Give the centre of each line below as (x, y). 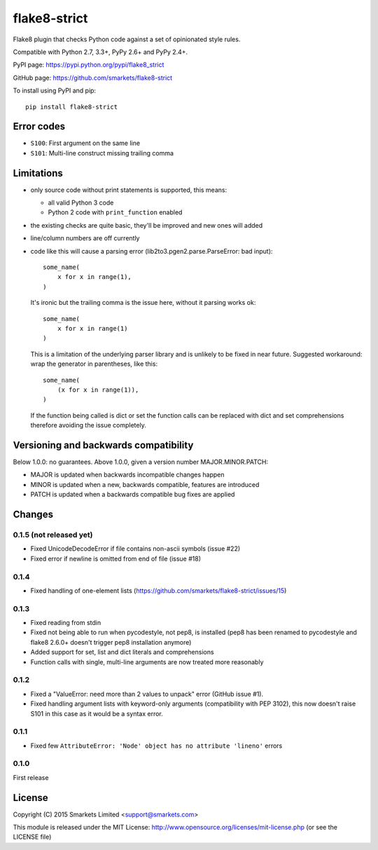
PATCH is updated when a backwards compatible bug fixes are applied (133, 495)
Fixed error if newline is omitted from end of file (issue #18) (116, 558)
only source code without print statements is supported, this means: (129, 190)
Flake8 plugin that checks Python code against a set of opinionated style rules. (127, 39)
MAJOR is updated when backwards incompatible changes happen (127, 475)
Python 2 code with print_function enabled (115, 212)
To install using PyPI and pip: (55, 90)
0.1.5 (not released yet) (53, 535)
